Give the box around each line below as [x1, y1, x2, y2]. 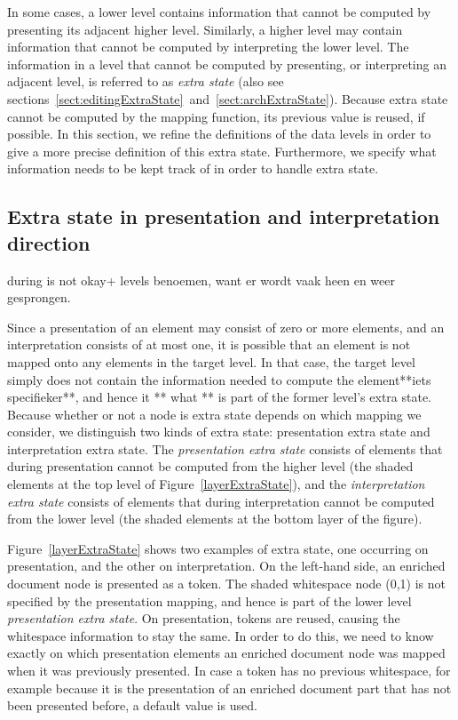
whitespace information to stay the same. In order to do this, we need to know [7, 626, 434, 644]
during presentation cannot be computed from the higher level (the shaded [7, 457, 414, 476]
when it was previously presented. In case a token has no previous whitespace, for [7, 661, 451, 679]
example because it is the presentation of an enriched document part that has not [7, 678, 452, 697]
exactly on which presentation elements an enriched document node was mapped [7, 644, 446, 662]
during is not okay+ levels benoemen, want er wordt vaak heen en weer [7, 270, 395, 289]
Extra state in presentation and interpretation [7, 203, 440, 230]
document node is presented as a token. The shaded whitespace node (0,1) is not [7, 574, 446, 593]
